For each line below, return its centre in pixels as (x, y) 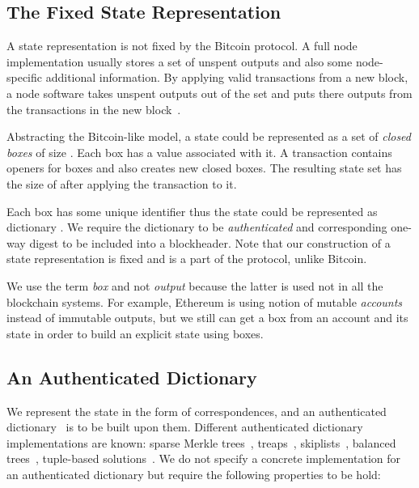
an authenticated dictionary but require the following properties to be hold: (194, 474)
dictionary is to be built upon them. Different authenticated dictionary (185, 427)
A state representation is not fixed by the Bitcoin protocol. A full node (182, 46)
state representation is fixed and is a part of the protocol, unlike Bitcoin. (187, 259)
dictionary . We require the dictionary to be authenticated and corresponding (197, 227)
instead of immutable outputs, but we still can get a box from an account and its (207, 318)
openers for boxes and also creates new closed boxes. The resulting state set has (204, 168)
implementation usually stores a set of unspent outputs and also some (180, 61)
